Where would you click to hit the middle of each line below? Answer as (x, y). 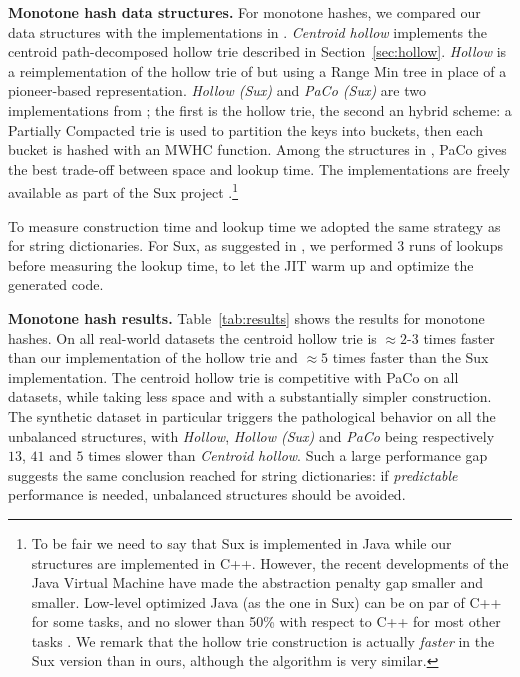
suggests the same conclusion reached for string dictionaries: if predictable (233, 474)
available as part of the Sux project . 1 (123, 190)
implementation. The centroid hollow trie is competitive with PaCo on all (233, 376)
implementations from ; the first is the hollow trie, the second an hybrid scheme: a (260, 109)
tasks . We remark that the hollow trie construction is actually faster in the (263, 640)
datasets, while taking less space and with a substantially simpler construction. (250, 396)
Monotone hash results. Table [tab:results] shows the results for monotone (246, 317)
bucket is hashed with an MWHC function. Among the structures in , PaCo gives (257, 149)
